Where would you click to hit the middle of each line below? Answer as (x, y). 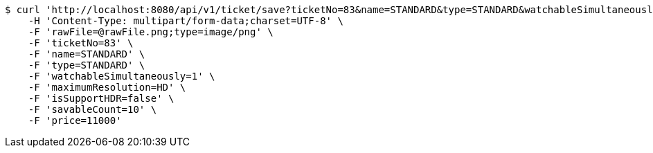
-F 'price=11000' (75, 120)
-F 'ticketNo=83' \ (81, 43)
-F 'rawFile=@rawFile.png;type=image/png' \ (151, 32)
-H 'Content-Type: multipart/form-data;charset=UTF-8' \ (186, 21)
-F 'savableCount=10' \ (92, 109)
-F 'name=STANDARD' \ (87, 54)
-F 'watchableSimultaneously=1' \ (122, 76)
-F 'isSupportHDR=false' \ (101, 98)
